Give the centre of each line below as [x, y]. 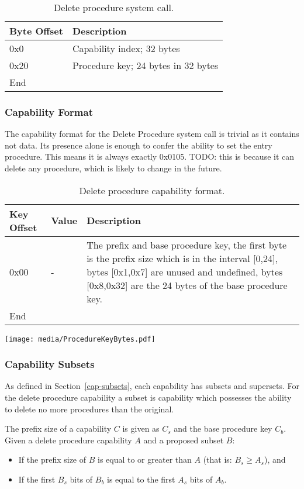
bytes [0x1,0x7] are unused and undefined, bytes [185, 271]
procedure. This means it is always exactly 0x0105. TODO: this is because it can [150, 156]
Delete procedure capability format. [152, 190]
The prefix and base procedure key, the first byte [186, 244]
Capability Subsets [50, 364]
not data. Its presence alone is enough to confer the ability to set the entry [139, 145]
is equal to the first [141, 479]
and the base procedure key [223, 428]
